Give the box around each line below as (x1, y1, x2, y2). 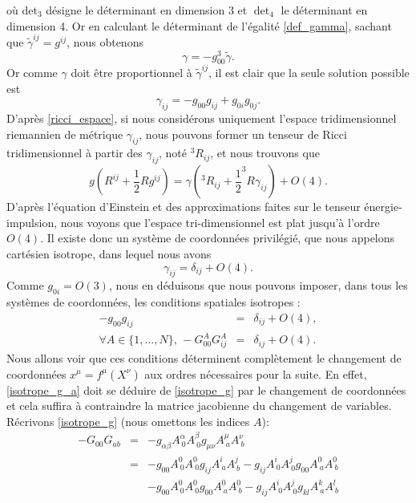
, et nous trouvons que (210, 144, 320, 161)
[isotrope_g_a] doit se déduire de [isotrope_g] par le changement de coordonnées (6, 381, 406, 398)
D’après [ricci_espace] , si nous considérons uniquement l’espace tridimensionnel (6, 110, 397, 127)
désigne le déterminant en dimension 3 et (46, 2, 248, 18)
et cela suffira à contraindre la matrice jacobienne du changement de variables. (6, 397, 392, 414)
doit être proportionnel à (71, 64, 192, 81)
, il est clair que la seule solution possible (208, 64, 410, 81)
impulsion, (6, 213, 58, 230)
